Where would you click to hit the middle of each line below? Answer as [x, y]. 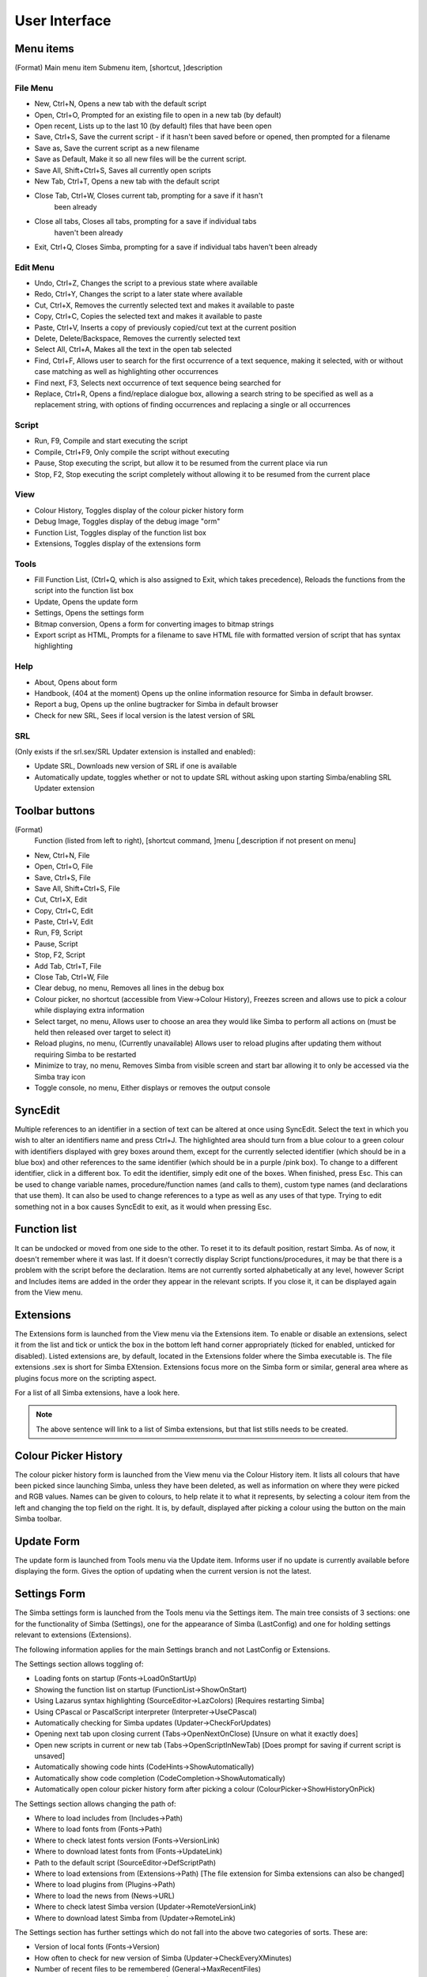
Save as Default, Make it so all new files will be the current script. [140, 159]
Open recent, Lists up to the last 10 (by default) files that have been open [153, 126]
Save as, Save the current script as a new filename [117, 148]
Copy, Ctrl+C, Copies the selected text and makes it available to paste [148, 316]
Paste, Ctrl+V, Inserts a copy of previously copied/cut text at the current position [165, 327]
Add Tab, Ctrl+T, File [68, 966]
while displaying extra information [90, 1010]
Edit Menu [34, 267]
